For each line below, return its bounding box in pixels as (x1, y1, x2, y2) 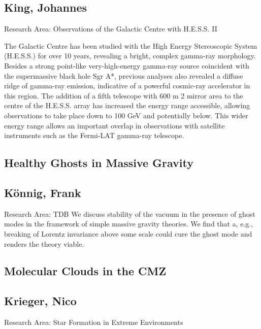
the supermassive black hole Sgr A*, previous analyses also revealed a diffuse (4, 70, 243, 81)
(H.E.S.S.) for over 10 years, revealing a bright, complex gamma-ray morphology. (4, 50, 256, 61)
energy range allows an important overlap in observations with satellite (4, 120, 225, 130)
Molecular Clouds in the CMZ (4, 263, 167, 279)
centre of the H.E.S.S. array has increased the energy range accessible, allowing (4, 100, 250, 111)
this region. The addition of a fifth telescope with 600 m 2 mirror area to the (4, 90, 243, 101)
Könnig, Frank (4, 184, 81, 200)
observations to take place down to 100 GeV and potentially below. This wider (4, 110, 248, 120)
